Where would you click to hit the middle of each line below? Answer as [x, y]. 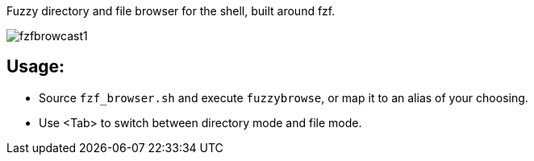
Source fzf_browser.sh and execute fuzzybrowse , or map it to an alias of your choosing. [284, 97]
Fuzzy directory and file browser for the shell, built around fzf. [171, 11]
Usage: [36, 67]
